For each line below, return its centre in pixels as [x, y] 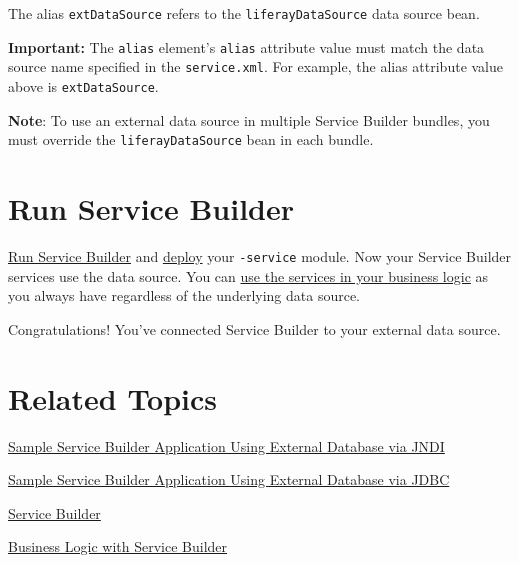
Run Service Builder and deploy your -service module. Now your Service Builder [260, 256]
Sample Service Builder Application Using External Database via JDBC [229, 479]
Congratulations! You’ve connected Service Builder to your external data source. [254, 328]
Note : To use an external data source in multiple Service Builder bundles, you [249, 119]
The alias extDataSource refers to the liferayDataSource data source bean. [244, 13]
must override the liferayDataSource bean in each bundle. [191, 139]
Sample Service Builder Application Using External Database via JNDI [226, 445]
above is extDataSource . [83, 85]
